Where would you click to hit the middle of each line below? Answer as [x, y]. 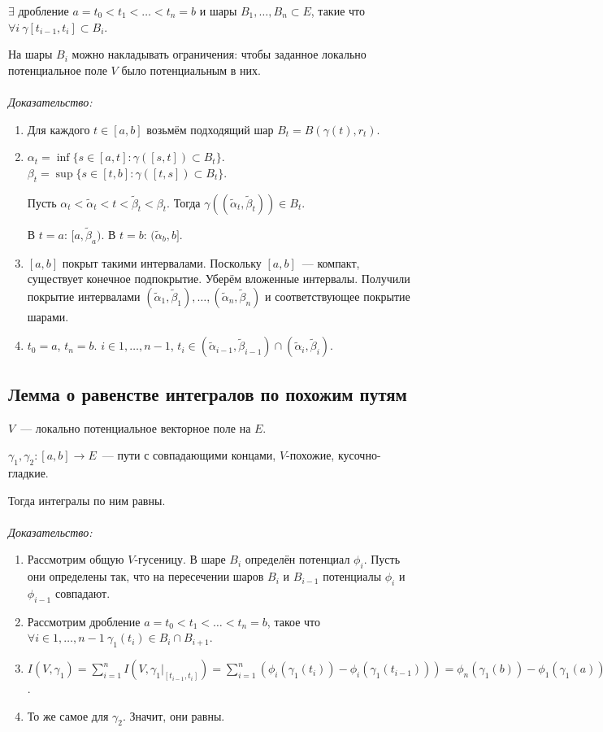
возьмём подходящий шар [210, 129]
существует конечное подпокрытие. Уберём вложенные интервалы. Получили [219, 279]
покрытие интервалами [84, 296]
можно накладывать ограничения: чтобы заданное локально [219, 54]
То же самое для [68, 715]
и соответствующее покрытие [338, 296]
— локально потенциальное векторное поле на [136, 427]
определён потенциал [297, 559]
